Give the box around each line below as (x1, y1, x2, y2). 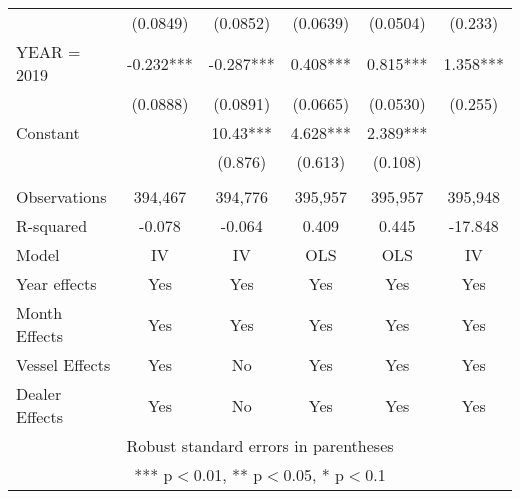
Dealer (16, 382, 62, 405)
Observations (16, 185, 107, 208)
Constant (16, 121, 80, 144)
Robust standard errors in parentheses (126, 434, 394, 457)
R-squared (16, 214, 88, 237)
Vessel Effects (16, 353, 111, 376)
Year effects (16, 272, 97, 295)
